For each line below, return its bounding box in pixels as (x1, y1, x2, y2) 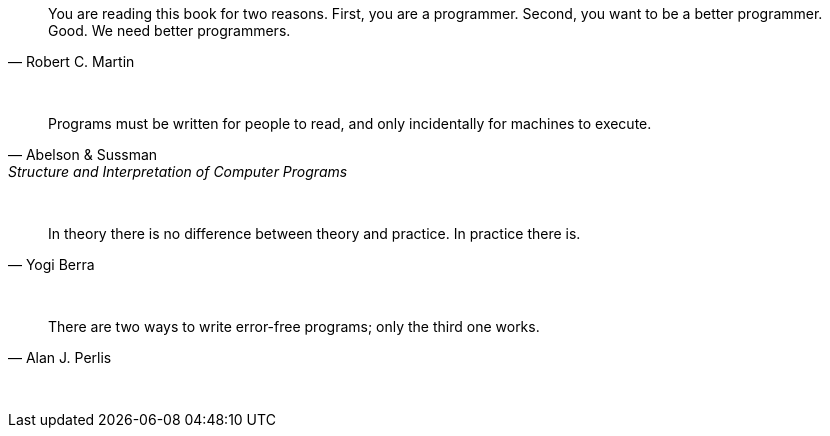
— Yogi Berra (8, 256, 95, 273)
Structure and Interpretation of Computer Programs (8, 163, 348, 180)
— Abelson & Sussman (8, 146, 158, 163)
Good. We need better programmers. (48, 22, 291, 39)
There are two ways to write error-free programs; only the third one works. (48, 318, 540, 335)
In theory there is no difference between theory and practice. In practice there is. (48, 225, 581, 242)
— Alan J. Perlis (8, 349, 112, 366)
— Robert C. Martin (8, 53, 135, 70)
